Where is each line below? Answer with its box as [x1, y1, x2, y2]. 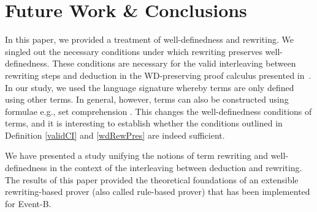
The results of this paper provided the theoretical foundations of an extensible [5, 173, 299, 186]
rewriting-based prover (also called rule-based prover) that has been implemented [5, 185, 310, 198]
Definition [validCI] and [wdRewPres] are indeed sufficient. [5, 128, 225, 141]
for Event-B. [5, 197, 52, 210]
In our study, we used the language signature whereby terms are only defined [5, 81, 294, 93]
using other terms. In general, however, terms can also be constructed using [5, 93, 289, 106]
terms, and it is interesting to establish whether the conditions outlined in [5, 117, 283, 130]
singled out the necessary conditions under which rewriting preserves [5, 45, 262, 57]
